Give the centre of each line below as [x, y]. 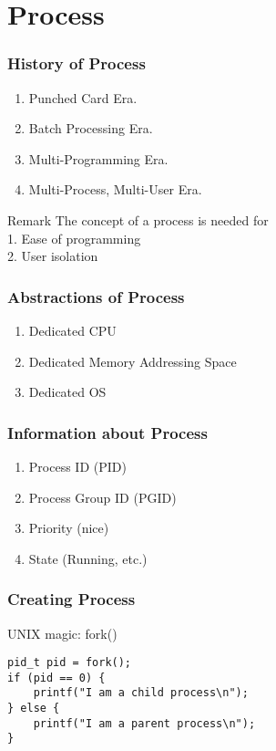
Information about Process [107, 432]
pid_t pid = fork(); [70, 663]
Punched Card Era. [83, 97]
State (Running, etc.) [88, 558]
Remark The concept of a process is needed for [138, 219]
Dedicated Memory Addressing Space [133, 361]
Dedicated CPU [72, 330]
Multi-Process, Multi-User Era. [115, 189]
